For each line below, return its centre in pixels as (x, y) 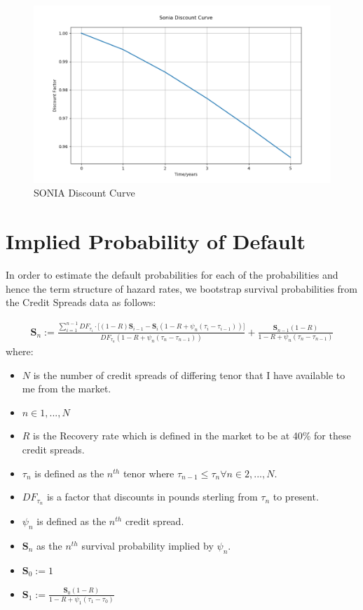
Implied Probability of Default (156, 241)
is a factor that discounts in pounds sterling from (152, 497)
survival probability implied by (148, 545)
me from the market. (67, 389)
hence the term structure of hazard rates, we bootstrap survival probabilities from (182, 288)
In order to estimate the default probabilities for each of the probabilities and (172, 275)
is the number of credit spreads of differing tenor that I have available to (189, 374)
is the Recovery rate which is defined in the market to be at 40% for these (192, 436)
